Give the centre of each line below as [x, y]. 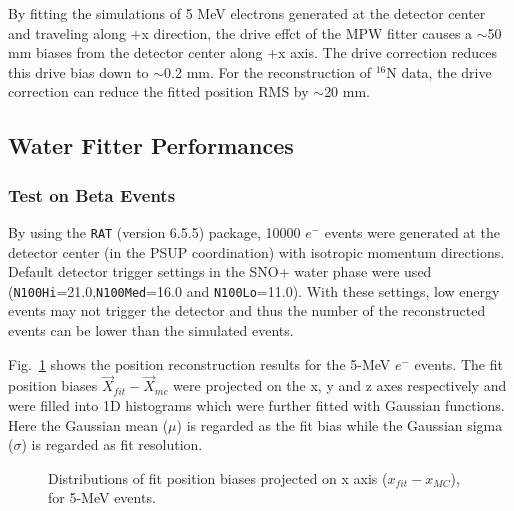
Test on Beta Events [92, 194]
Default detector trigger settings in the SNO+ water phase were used [220, 271]
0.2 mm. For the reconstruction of [267, 71]
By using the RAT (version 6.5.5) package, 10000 [154, 231]
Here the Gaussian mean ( [88, 424]
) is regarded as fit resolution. [112, 444]
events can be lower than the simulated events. [151, 330]
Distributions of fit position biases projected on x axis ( [218, 477]
